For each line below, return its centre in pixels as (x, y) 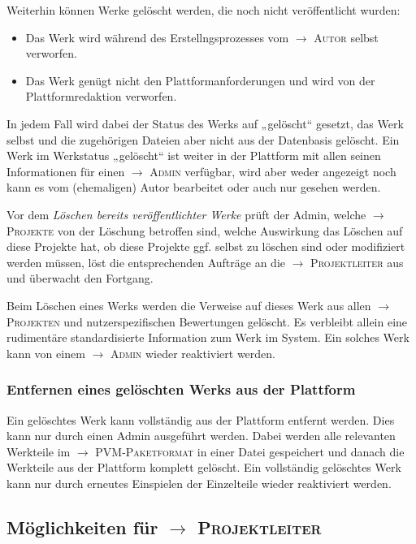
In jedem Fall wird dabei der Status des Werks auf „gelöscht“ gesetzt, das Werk (205, 123)
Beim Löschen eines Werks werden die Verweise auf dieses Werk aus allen (189, 305)
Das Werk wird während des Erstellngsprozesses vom (157, 37)
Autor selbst (346, 37)
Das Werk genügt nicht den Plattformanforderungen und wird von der (200, 80)
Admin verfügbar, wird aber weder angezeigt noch (273, 171)
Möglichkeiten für (82, 527)
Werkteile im (39, 451)
